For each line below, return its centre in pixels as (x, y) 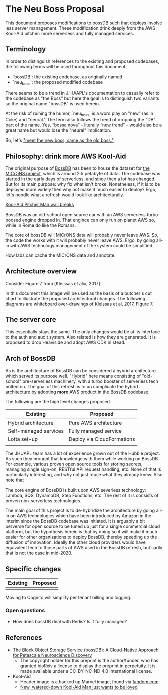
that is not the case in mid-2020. (39, 553)
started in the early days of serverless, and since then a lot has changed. (80, 179)
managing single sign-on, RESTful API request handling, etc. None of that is (83, 469)
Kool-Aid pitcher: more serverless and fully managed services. (70, 33)
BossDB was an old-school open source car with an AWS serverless (76, 215)
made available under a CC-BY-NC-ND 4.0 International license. (86, 671)
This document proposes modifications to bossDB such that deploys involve (84, 23)
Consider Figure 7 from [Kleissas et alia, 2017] (53, 283)
